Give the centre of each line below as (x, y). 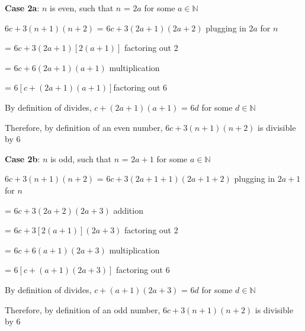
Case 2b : (23, 158)
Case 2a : (22, 8)
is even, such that (82, 8)
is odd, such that (81, 158)
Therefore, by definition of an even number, (84, 127)
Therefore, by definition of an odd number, (83, 309)
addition (128, 210)
